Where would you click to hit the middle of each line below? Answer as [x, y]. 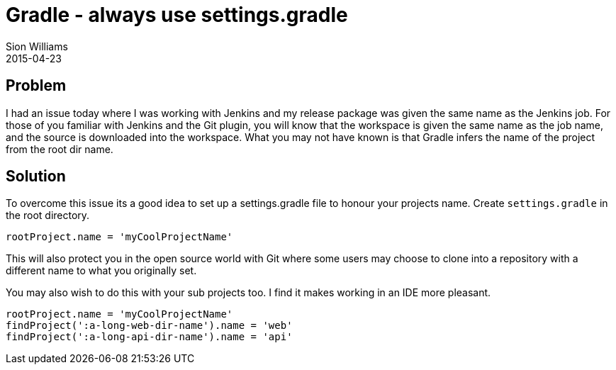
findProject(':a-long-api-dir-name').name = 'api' [149, 337]
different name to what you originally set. [101, 271]
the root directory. [48, 215]
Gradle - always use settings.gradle [177, 15]
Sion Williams [37, 46]
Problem [36, 86]
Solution [36, 176]
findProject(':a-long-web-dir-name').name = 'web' [149, 326]
